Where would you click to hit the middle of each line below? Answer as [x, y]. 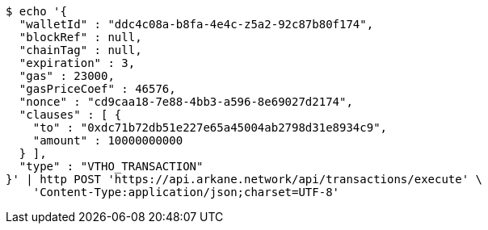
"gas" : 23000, [67, 76]
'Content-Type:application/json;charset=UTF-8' [186, 192]
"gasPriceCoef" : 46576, [97, 89]
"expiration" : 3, [77, 63]
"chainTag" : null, [80, 50]
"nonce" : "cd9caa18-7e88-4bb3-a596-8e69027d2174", [186, 102]
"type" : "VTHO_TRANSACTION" [111, 166]
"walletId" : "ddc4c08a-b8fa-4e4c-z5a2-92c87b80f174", [196, 24]
